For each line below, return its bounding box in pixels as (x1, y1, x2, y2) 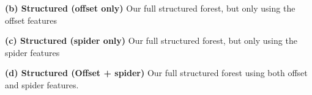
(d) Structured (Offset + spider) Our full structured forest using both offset (5, 66, 308, 79)
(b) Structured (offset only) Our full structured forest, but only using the (5, 2, 295, 14)
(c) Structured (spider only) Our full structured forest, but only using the (5, 34, 297, 47)
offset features (5, 13, 57, 26)
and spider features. (5, 78, 79, 91)
